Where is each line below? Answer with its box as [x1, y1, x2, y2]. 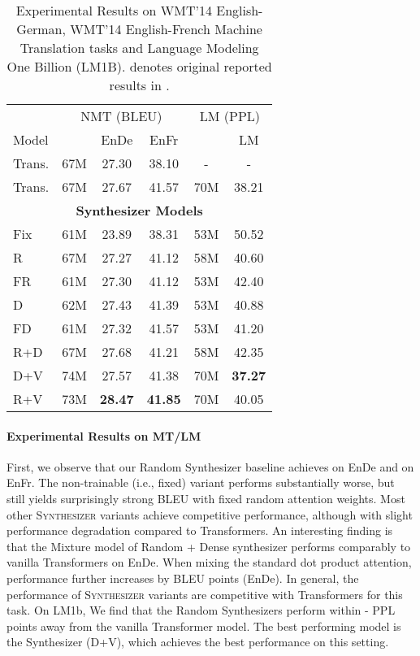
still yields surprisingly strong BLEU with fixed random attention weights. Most [6, 489, 405, 506]
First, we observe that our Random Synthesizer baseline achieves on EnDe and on [6, 458, 414, 475]
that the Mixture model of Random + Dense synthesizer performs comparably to [6, 537, 411, 554]
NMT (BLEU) [80, 106, 162, 125]
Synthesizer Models [76, 201, 203, 219]
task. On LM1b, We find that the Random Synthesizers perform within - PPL [6, 602, 396, 619]
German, [16, 20, 66, 38]
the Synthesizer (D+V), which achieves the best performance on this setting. [6, 633, 389, 650]
